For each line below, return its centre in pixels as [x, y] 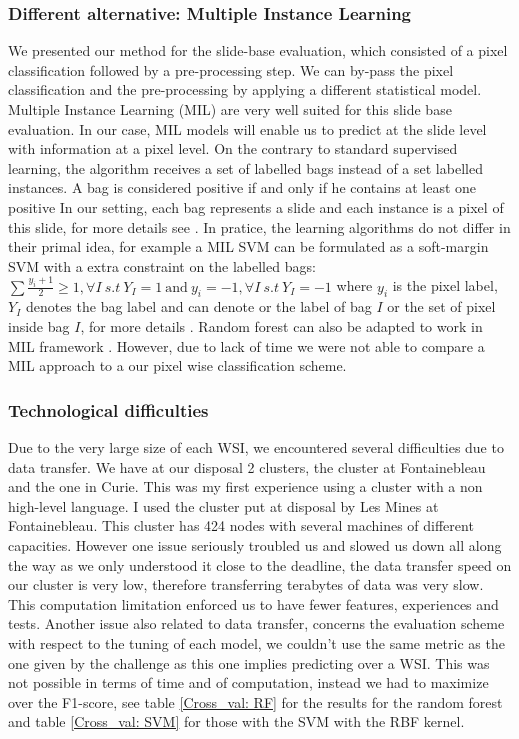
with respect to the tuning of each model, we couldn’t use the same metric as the [256, 642]
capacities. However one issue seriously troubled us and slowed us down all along [255, 544]
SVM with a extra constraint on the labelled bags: [162, 265]
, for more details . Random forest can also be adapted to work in [281, 326]
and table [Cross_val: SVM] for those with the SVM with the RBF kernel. [236, 721]
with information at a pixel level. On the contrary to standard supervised [233, 148]
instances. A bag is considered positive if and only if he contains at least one [242, 187]
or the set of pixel [441, 306]
